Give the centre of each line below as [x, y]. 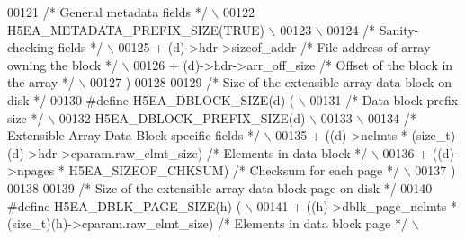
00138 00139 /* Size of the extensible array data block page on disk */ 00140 [220, 187]
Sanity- [399, 29]
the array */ [41, 82]
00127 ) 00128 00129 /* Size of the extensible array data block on [271, 82]
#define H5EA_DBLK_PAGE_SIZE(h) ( [125, 205]
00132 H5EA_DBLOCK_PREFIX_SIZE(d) [182, 117]
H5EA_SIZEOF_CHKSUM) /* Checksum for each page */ [234, 170]
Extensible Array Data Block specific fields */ [134, 135]
